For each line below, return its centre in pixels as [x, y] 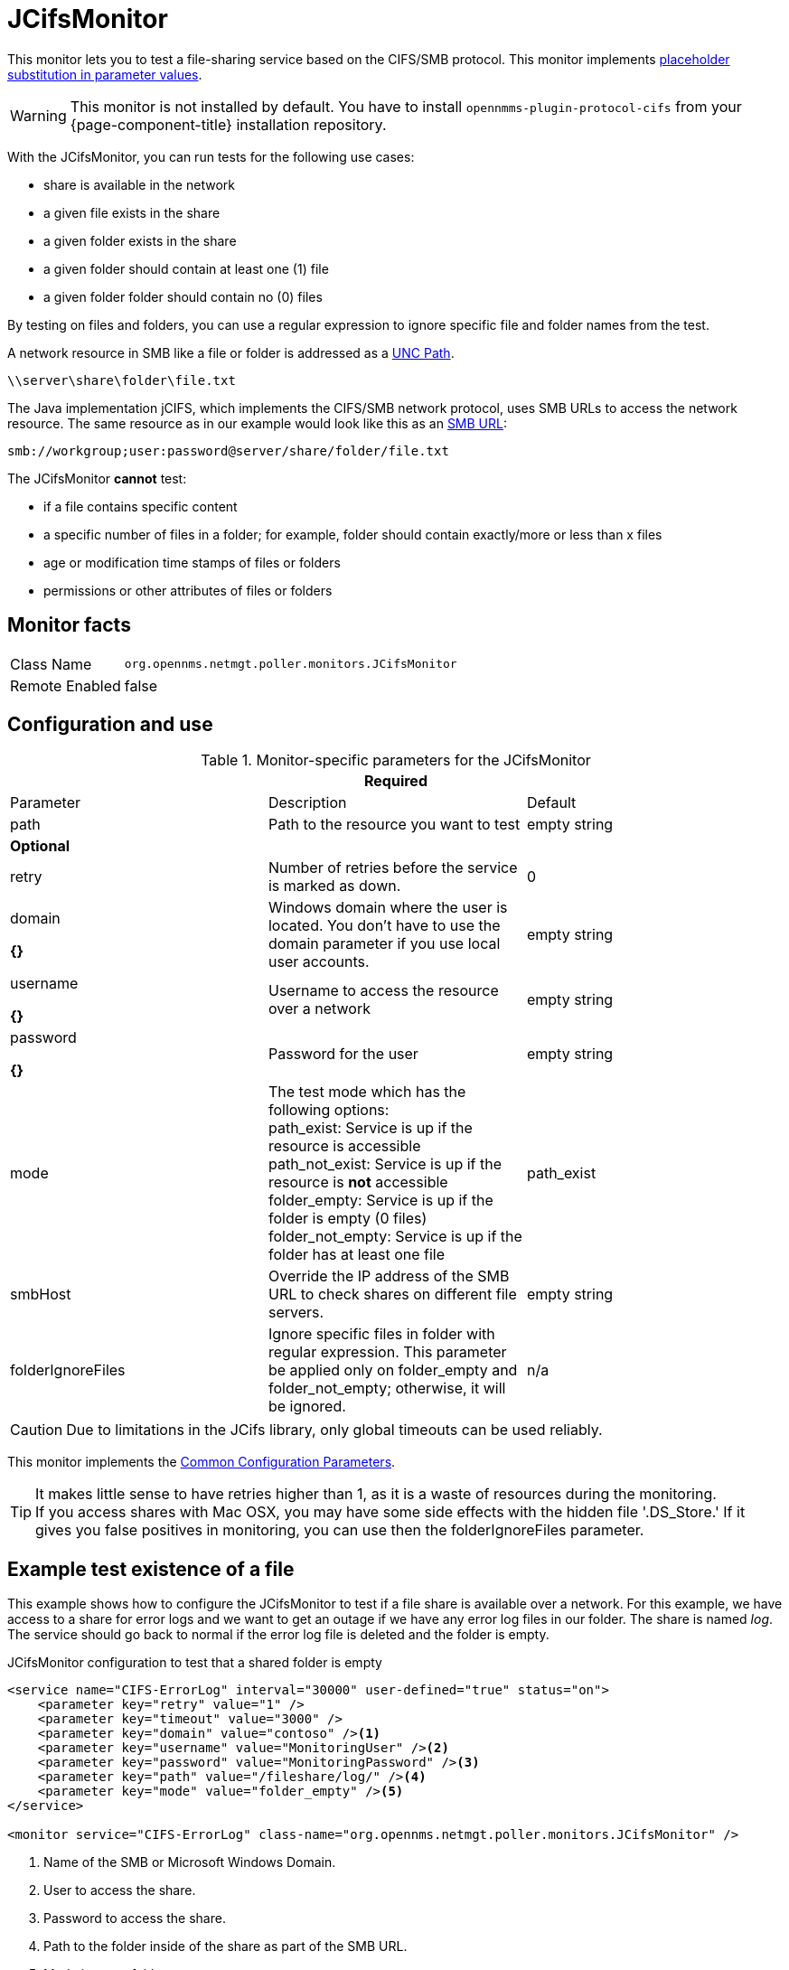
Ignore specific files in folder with [381, 1334]
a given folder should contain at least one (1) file [186, 268]
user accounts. [319, 962]
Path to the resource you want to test [394, 825]
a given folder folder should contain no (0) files [183, 296]
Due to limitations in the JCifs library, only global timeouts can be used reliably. [334, 1430]
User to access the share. [120, 1890]
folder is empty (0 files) [348, 1219]
